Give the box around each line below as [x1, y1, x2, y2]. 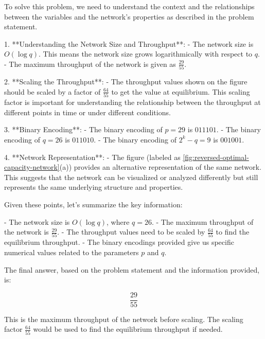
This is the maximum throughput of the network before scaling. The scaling [4, 313, 243, 324]
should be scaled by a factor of [4, 86, 101, 97]
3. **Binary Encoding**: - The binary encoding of [4, 124, 163, 135]
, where [107, 216, 130, 227]
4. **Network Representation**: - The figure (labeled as [4, 151, 181, 162]
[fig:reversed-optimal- [183, 151, 249, 162]
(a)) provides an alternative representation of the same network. [59, 162, 261, 172]
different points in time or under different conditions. [4, 106, 171, 117]
